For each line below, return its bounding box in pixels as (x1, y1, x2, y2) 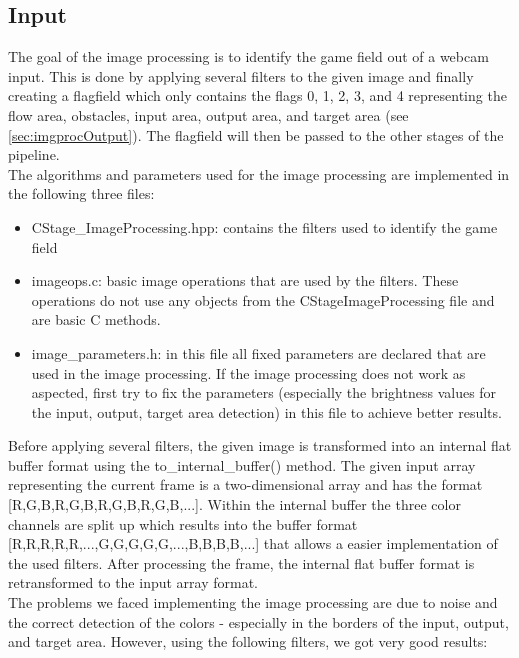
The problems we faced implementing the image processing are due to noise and (8, 592, 498, 613)
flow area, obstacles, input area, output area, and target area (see (8, 104, 409, 125)
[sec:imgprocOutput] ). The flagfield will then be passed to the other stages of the (8, 124, 504, 145)
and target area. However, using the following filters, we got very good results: (8, 631, 488, 652)
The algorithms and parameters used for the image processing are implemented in (8, 163, 510, 184)
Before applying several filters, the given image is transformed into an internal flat (8, 435, 512, 456)
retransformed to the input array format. (8, 572, 259, 593)
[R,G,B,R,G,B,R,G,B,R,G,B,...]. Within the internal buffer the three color (8, 494, 461, 515)
